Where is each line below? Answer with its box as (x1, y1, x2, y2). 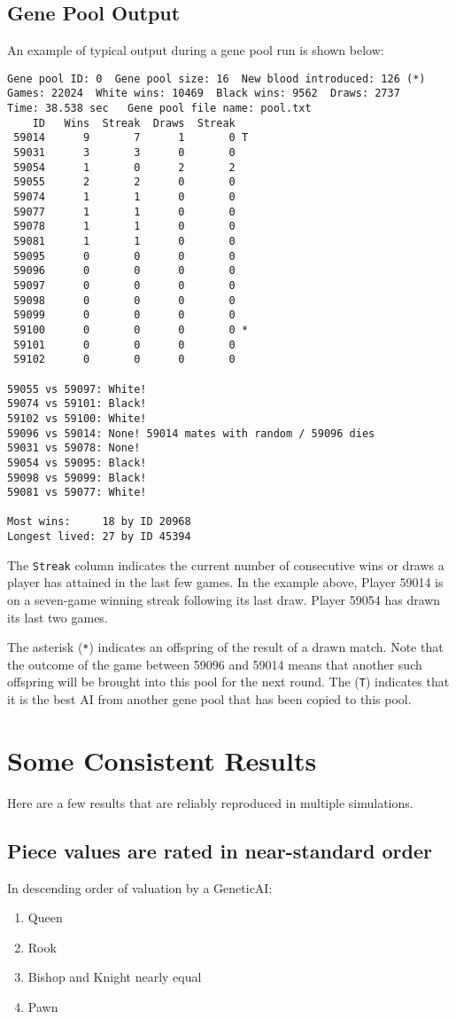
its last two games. (7, 607, 108, 626)
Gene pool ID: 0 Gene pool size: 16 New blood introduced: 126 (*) (7, 72, 426, 85)
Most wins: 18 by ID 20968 (7, 515, 191, 529)
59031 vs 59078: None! (7, 442, 141, 455)
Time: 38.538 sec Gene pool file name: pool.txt (7, 102, 312, 115)
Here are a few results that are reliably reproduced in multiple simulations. (7, 793, 413, 811)
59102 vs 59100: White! (7, 412, 147, 425)
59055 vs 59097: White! (7, 382, 147, 396)
